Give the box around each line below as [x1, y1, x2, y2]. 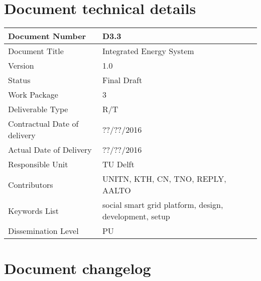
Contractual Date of [8, 118, 79, 130]
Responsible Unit [8, 158, 68, 170]
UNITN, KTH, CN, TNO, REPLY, [102, 173, 226, 185]
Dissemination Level [8, 225, 79, 237]
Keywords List [8, 204, 59, 216]
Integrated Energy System [102, 45, 194, 57]
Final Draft [102, 74, 143, 86]
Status [8, 74, 31, 86]
